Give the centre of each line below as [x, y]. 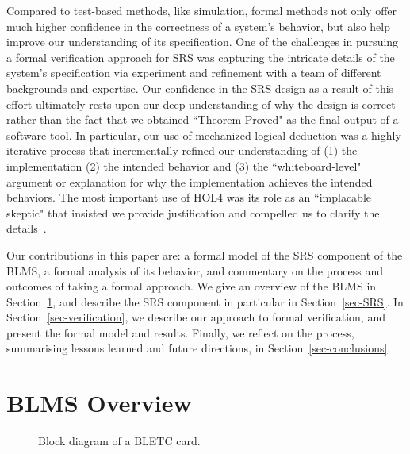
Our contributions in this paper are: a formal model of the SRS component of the [205, 254]
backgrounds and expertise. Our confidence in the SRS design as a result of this [200, 88]
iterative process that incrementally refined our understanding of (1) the [182, 150]
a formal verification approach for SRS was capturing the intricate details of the [201, 57]
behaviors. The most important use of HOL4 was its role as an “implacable [189, 197]
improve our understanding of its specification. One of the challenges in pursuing [203, 42]
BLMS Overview [99, 403]
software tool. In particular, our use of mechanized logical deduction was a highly [204, 135]
